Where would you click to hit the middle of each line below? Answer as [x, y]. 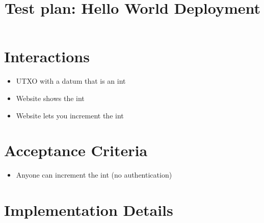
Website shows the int [50, 98]
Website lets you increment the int [70, 115]
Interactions [47, 56]
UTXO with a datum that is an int [71, 81]
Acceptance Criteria [76, 150]
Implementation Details [89, 210]
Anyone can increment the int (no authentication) [94, 175]
